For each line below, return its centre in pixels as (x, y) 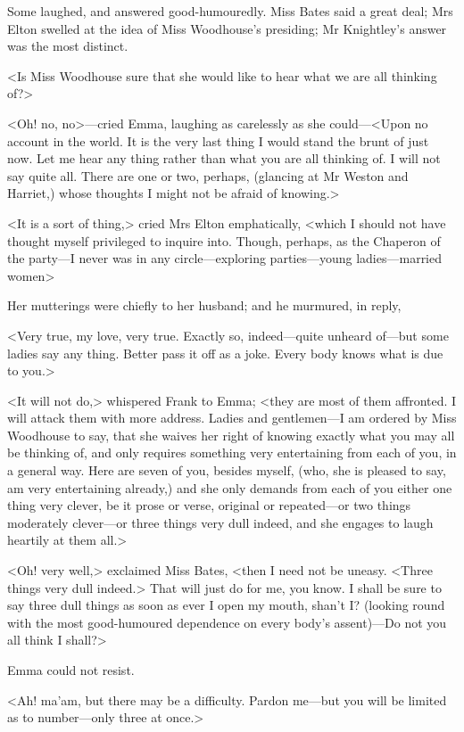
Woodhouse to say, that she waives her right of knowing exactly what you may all (231, 435)
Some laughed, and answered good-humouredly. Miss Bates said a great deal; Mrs (230, 11)
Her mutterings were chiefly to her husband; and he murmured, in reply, (204, 305)
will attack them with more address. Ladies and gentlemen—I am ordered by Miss (232, 418)
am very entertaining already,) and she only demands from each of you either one (230, 487)
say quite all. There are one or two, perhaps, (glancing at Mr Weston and (208, 175)
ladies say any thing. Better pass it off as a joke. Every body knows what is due (225, 353)
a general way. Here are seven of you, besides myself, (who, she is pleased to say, (227, 470)
